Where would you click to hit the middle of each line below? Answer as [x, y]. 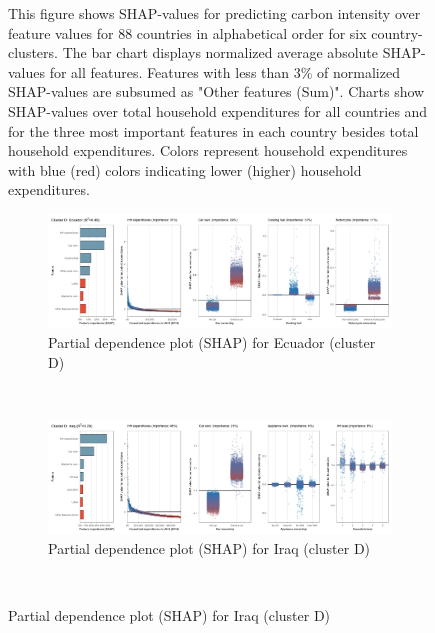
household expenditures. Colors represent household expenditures [208, 150]
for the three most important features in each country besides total [213, 130]
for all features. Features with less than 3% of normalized [224, 71]
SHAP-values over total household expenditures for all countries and [218, 110]
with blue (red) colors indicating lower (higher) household [185, 169]
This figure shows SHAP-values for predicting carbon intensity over [214, 13]
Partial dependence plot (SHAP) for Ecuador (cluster [212, 342]
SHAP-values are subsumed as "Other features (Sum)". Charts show [216, 91]
